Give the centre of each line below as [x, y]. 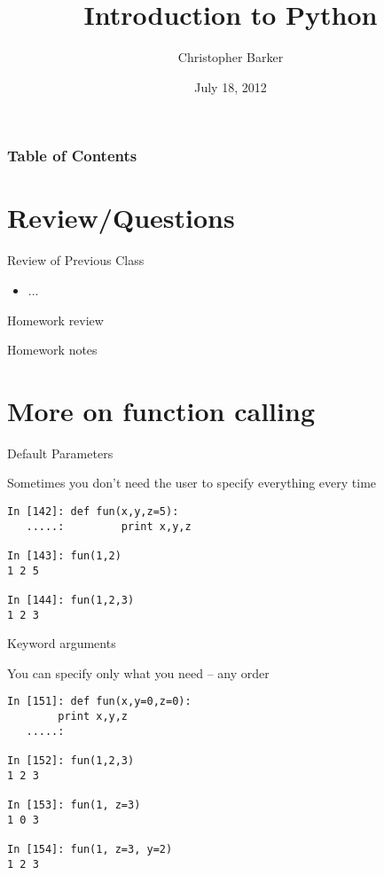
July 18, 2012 [231, 86]
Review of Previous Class [76, 260]
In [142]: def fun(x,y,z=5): [93, 512]
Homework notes [52, 350]
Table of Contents [72, 156]
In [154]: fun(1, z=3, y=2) [90, 850]
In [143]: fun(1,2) [64, 556]
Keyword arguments [62, 643]
